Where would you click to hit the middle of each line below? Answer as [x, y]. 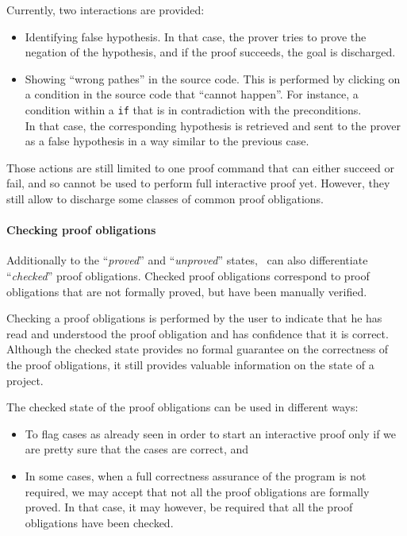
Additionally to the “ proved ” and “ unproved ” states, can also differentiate [187, 260]
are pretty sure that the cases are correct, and [136, 449]
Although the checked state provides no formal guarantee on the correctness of [198, 349]
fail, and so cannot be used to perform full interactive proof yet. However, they [198, 183]
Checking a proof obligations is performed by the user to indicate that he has [194, 318]
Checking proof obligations [81, 230]
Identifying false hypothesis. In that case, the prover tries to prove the [196, 36]
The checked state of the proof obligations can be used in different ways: [182, 407]
